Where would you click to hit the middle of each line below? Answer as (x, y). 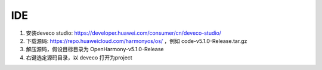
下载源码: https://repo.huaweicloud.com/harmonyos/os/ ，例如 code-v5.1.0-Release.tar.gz (137, 41)
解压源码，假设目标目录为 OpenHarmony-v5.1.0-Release (95, 49)
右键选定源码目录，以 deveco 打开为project (79, 57)
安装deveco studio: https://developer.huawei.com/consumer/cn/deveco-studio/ (124, 33)
